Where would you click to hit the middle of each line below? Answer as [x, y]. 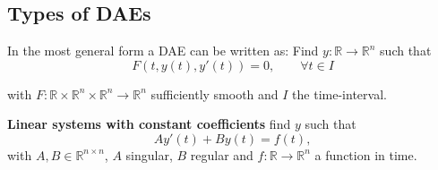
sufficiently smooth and [215, 93]
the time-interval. [339, 93]
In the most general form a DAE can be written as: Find [163, 51]
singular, [149, 154]
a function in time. [366, 154]
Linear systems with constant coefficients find [149, 124]
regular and [222, 154]
